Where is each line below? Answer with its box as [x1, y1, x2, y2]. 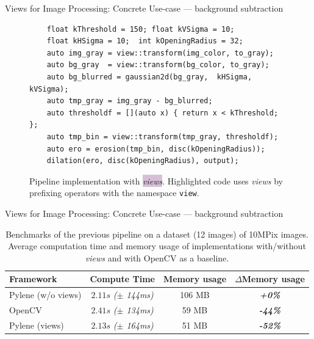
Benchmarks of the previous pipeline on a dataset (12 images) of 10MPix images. [5, 227, 309, 240]
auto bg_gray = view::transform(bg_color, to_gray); [46, 60, 269, 70]
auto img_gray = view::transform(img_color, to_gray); [46, 48, 274, 57]
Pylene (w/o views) [9, 288, 82, 301]
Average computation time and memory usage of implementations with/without [8, 239, 306, 252]
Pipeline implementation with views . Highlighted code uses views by [29, 174, 283, 187]
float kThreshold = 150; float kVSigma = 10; [46, 24, 235, 34]
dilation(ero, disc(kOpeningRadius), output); [46, 156, 239, 166]
